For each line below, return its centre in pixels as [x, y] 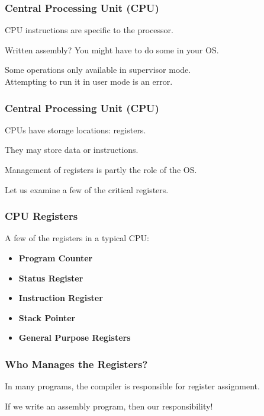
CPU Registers [41, 216]
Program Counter [56, 258]
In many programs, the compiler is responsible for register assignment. [132, 386]
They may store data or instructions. [72, 150]
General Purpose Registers [75, 337]
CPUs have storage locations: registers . [75, 129]
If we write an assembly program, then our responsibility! [109, 406]
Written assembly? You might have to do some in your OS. [112, 49]
